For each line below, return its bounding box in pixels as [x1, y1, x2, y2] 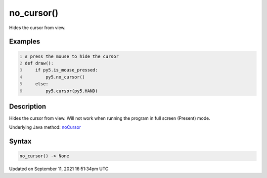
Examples [9, 37, 41, 46]
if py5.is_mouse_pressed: [35, 67, 98, 73]
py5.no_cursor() [45, 74, 85, 80]
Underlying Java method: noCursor [9, 124, 81, 130]
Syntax [9, 137, 32, 145]
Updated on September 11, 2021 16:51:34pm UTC [9, 166, 109, 172]
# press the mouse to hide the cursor [25, 53, 119, 59]
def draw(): [25, 60, 54, 66]
